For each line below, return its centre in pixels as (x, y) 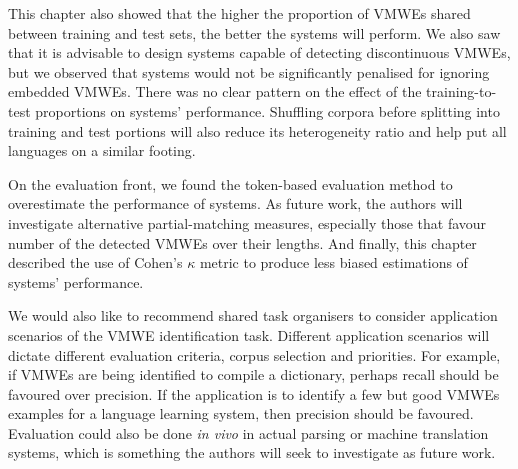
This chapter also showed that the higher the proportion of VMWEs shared (239, 13)
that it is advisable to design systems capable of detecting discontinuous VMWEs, (259, 52)
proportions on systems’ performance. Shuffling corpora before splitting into (267, 110)
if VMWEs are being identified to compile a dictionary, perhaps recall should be (253, 374)
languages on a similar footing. (102, 150)
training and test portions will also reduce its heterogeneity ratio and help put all (257, 130)
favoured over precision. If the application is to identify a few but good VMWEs (254, 393)
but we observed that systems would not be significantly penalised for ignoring (249, 71)
